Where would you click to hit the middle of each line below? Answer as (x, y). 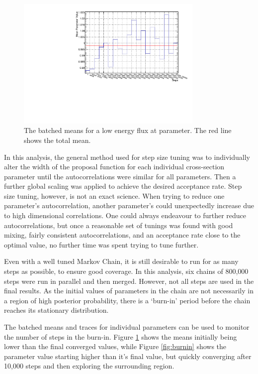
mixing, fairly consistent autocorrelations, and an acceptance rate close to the (122, 235)
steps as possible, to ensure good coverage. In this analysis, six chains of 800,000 (126, 271)
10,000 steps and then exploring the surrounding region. (89, 366)
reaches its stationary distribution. (56, 310)
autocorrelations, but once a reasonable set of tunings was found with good (119, 225)
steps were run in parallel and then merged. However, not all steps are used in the (129, 281)
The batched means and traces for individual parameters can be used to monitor (127, 327)
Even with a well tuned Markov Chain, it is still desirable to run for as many (121, 261)
